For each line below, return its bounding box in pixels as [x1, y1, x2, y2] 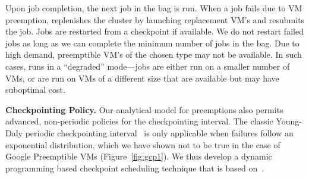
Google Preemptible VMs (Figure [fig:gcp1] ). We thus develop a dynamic [5, 150, 272, 163]
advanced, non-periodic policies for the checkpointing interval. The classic [5, 115, 273, 127]
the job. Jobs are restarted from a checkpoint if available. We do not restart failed [5, 25, 304, 38]
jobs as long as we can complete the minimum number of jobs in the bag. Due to [5, 36, 299, 49]
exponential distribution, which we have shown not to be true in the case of [5, 138, 280, 151]
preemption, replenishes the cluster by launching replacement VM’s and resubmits [5, 13, 305, 26]
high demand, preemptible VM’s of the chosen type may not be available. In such [5, 48, 302, 61]
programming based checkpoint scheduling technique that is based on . [5, 161, 264, 174]
